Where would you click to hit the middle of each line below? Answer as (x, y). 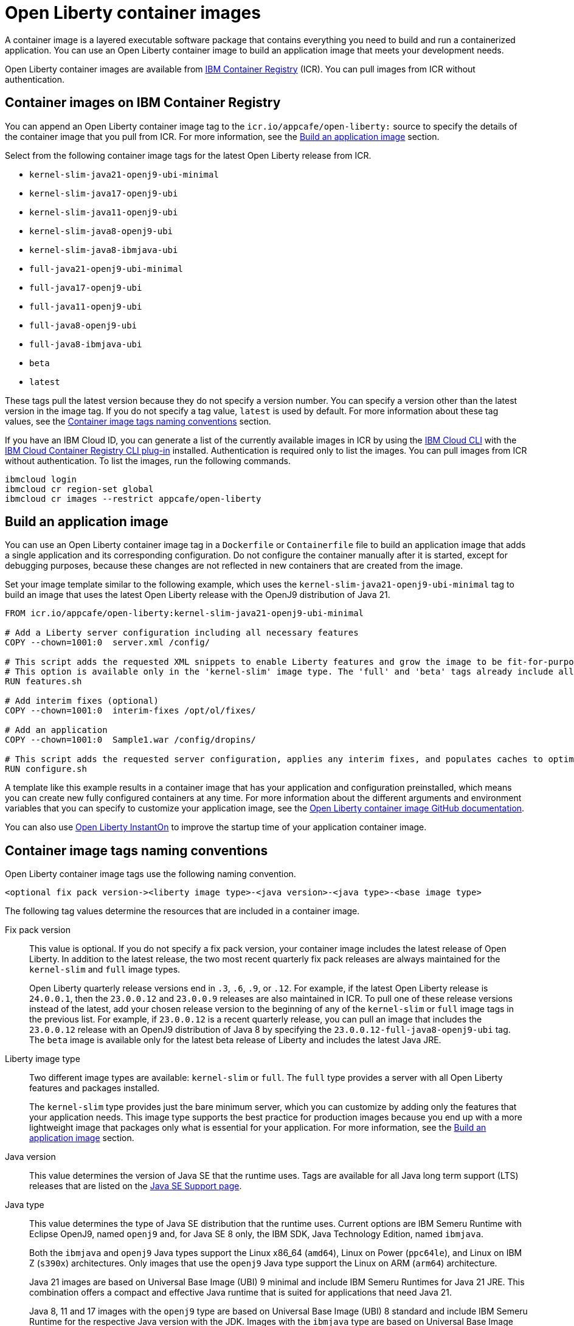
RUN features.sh (43, 682)
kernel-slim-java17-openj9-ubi (104, 193)
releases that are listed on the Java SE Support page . (136, 1186)
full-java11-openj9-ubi (86, 306)
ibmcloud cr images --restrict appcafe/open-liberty (133, 498)
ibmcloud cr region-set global (79, 489)
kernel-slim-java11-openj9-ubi (104, 212)
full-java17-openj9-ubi (86, 287)
